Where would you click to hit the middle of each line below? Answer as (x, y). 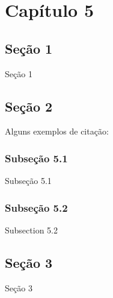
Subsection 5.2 (31, 230)
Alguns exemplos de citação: (57, 131)
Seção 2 (29, 106)
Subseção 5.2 (36, 207)
